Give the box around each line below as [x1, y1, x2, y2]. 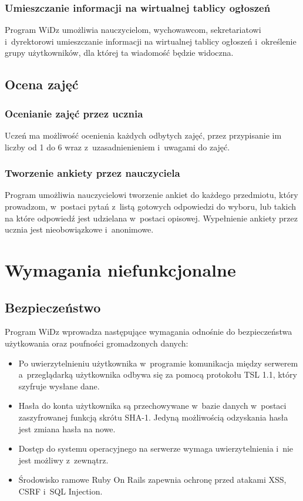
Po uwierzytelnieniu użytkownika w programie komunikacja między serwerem [18, 357, 298, 369]
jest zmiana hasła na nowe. [18, 422, 116, 435]
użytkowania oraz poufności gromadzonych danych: [5, 337, 188, 349]
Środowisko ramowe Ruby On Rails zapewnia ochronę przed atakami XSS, [18, 473, 287, 486]
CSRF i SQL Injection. [18, 485, 103, 497]
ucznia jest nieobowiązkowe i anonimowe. [5, 223, 154, 236]
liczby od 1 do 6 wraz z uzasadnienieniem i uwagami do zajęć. [5, 140, 230, 153]
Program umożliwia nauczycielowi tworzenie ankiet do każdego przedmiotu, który [5, 189, 298, 201]
